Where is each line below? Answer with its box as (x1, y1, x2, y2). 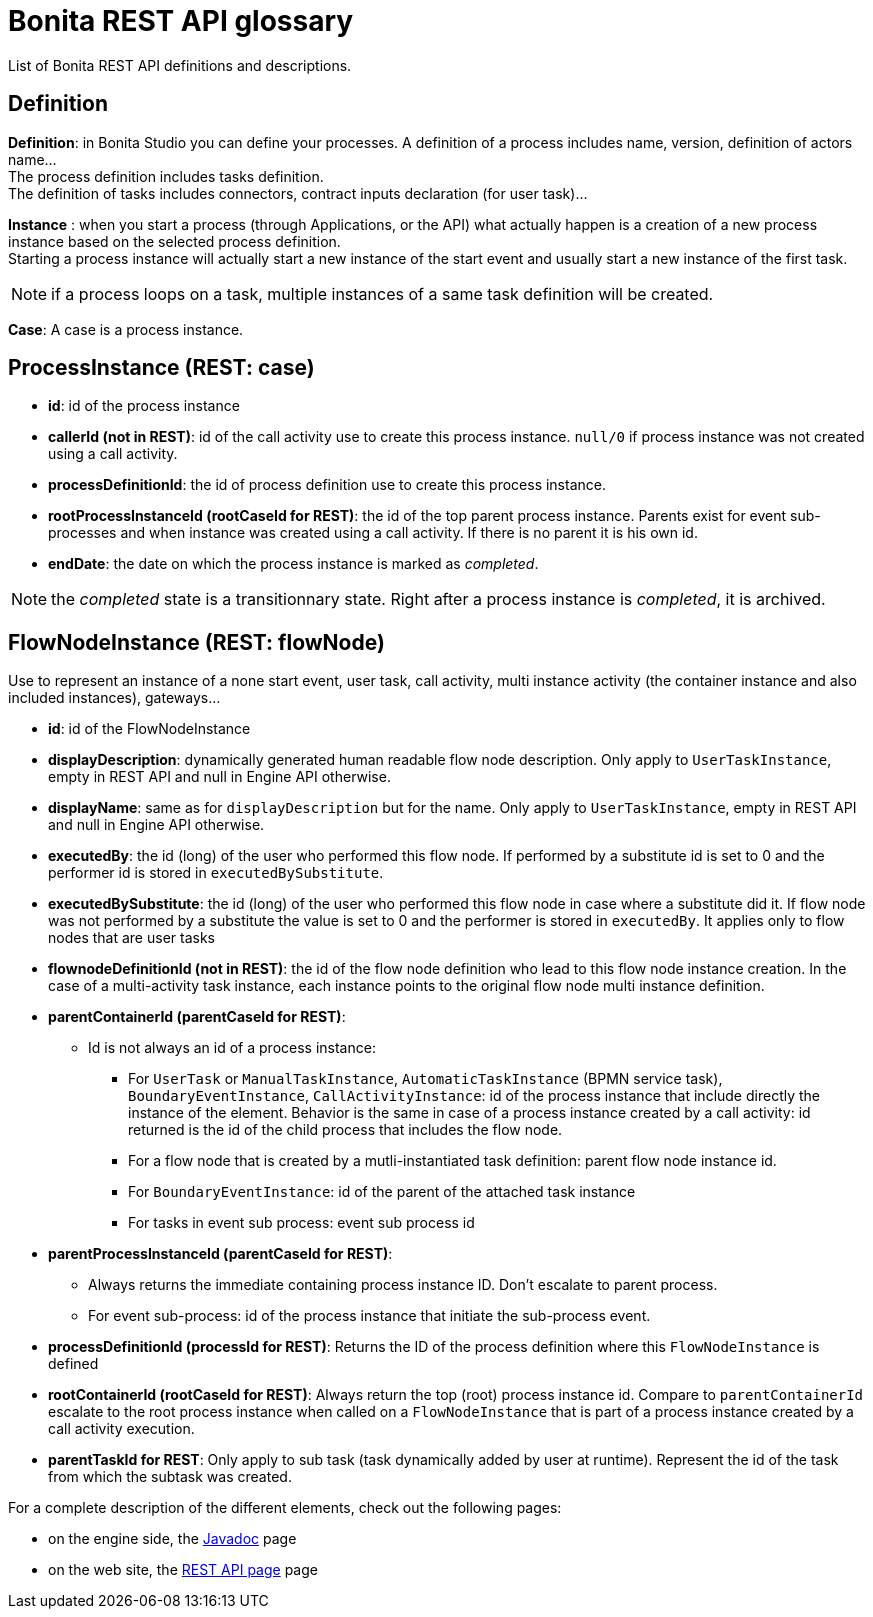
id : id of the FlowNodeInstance (48, 720, 251, 738)
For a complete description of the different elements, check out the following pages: (8, 1499, 562, 1517)
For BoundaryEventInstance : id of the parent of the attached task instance (128, 1183, 636, 1201)
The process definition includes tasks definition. (8, 167, 324, 185)
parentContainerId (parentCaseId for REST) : (48, 1008, 346, 1026)
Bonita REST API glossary (8, 4, 354, 38)
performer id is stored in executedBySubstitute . (48, 864, 384, 882)
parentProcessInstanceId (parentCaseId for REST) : (48, 1245, 393, 1263)
